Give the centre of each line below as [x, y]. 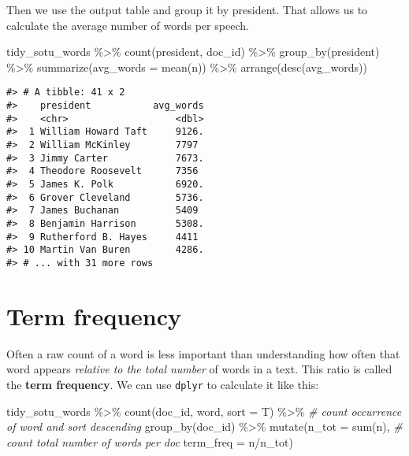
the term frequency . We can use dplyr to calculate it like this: [163, 384]
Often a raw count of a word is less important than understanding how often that [203, 353]
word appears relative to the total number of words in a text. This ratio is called [199, 369]
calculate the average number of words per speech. [128, 25]
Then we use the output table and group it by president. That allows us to [187, 9]
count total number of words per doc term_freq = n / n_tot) [150, 441]
